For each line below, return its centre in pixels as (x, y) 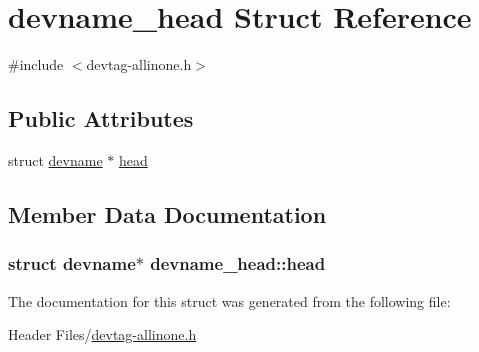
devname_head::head (238, 263)
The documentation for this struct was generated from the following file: (229, 300)
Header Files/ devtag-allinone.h (102, 334)
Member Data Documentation (167, 213)
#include (36, 64)
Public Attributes (101, 118)
